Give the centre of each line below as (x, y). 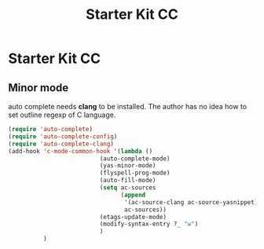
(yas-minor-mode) (128, 166)
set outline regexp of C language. (62, 115)
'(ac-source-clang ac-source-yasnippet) (191, 202)
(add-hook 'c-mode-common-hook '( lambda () (81, 151)
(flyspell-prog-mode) (135, 173)
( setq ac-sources (128, 188)
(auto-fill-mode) (128, 181)
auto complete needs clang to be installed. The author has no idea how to (128, 106)
